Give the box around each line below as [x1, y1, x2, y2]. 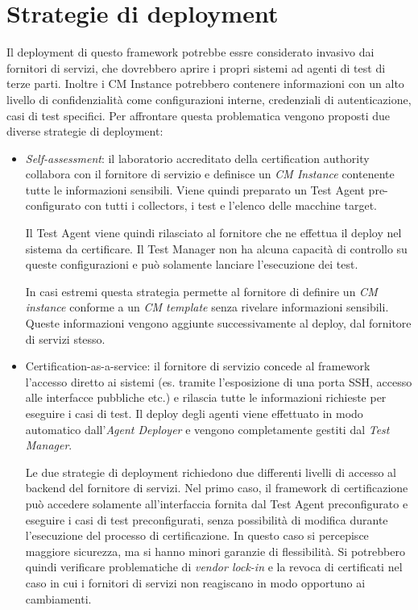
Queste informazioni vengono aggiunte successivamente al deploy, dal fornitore [25, 315, 412, 332]
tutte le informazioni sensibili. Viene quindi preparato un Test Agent [25, 181, 365, 198]
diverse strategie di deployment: [6, 123, 163, 140]
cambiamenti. [25, 590, 92, 607]
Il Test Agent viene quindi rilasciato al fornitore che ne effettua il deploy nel [25, 224, 402, 241]
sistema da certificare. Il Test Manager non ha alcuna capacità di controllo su [25, 240, 408, 257]
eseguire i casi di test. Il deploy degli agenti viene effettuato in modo [25, 405, 363, 421]
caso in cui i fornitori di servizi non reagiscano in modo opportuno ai [25, 574, 366, 591]
